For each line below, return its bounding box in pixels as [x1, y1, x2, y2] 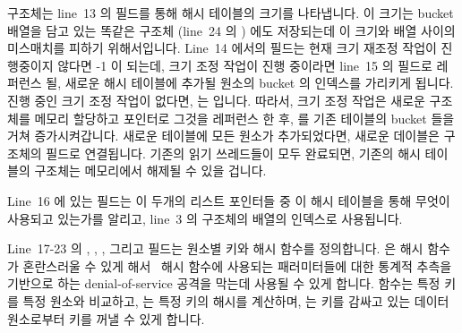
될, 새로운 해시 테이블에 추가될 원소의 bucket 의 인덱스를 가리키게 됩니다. [46, 73, 454, 92]
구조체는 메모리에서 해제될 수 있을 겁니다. [34, 161, 267, 180]
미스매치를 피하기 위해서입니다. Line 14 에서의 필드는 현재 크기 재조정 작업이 [7, 38, 437, 57]
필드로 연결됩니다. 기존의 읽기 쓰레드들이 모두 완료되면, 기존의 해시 [46, 143, 421, 162]
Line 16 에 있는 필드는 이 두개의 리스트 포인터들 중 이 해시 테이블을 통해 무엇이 [7, 191, 450, 209]
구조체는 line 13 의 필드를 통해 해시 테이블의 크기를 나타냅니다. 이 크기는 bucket [7, 4, 454, 21]
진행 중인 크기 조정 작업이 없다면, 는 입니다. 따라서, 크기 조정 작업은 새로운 [7, 90, 425, 109]
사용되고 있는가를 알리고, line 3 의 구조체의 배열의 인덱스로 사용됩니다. [7, 209, 403, 227]
